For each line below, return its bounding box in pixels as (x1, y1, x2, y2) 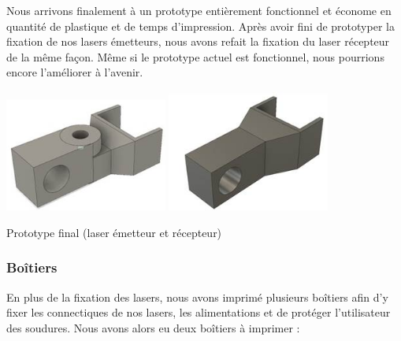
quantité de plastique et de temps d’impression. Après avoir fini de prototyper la (6, 17, 395, 34)
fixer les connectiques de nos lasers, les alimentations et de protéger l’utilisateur (6, 304, 391, 321)
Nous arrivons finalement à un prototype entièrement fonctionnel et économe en (6, 2, 392, 18)
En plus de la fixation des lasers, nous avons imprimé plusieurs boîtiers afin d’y (6, 288, 388, 305)
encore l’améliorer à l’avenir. (6, 64, 143, 80)
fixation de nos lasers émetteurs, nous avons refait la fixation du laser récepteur (6, 33, 390, 50)
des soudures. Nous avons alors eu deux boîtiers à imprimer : (6, 319, 300, 335)
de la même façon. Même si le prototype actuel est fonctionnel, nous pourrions (6, 48, 384, 65)
